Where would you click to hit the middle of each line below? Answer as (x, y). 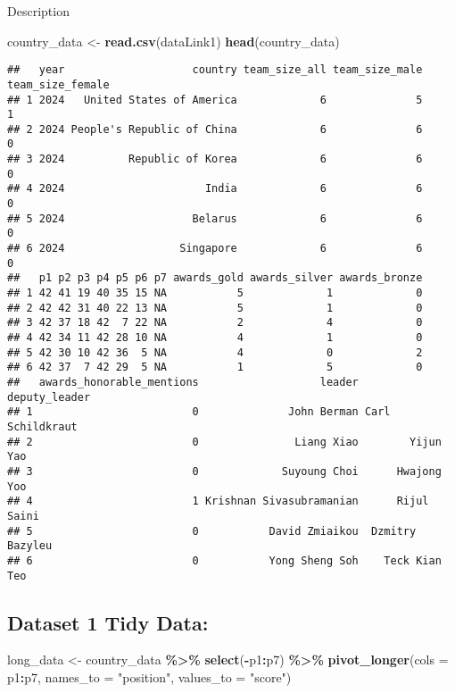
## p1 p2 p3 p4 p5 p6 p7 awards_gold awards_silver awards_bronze (215, 278)
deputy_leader (49, 397)
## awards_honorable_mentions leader (183, 382)
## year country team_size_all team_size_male (215, 70)
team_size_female (58, 84)
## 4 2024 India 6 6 (215, 189)
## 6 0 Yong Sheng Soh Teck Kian (224, 560)
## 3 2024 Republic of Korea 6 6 (215, 159)
